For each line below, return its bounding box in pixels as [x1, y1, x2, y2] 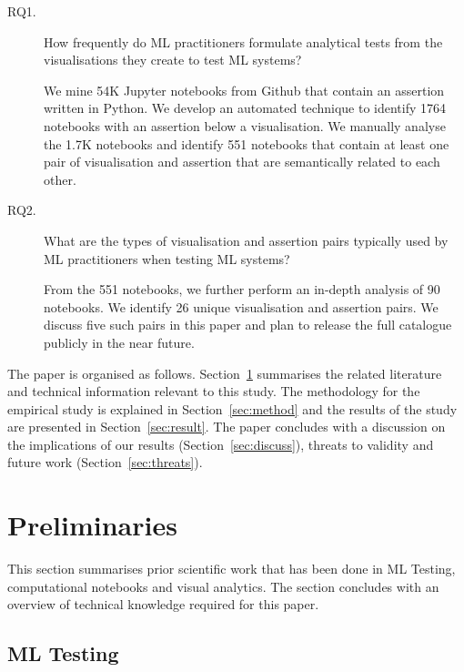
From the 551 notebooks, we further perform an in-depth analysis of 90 [44, 280, 440, 299]
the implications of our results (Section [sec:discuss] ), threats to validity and [7, 434, 434, 453]
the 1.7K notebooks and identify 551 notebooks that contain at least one [44, 134, 449, 153]
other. [44, 169, 76, 188]
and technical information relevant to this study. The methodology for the [7, 382, 420, 401]
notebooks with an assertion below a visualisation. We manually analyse [44, 116, 446, 135]
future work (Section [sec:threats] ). [7, 453, 203, 472]
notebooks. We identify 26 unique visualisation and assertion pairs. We [44, 297, 439, 316]
